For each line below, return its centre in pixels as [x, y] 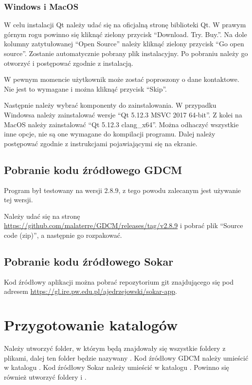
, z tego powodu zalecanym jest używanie [180, 190]
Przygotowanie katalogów [91, 325]
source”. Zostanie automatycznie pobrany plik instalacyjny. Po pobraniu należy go [126, 53]
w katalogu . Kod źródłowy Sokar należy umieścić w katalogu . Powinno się [117, 367]
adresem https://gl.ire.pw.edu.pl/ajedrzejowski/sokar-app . [90, 291]
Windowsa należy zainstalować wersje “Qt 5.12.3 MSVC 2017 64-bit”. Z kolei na [123, 114]
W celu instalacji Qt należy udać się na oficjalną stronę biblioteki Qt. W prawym [125, 25]
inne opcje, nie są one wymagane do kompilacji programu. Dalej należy [110, 134]
